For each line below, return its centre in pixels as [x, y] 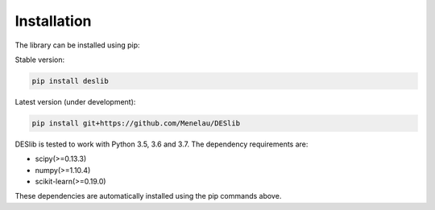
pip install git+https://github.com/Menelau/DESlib [136, 123]
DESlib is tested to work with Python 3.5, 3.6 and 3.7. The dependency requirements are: [162, 144]
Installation [53, 21]
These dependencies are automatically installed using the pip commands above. [148, 196]
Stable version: [40, 60]
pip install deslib [70, 81]
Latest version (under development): [75, 101]
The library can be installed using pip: [77, 45]
